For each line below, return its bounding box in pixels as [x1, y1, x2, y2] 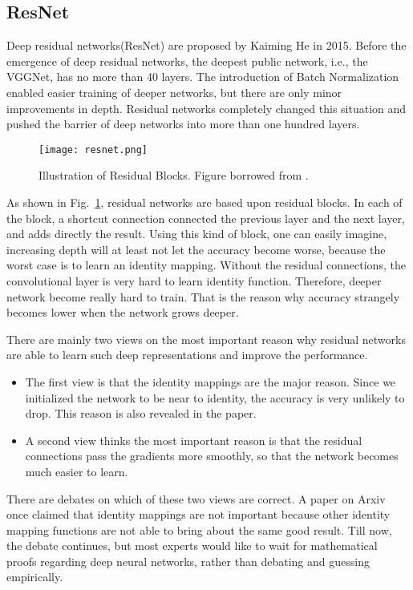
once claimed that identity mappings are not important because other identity [6, 506, 391, 523]
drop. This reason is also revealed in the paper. [25, 405, 257, 422]
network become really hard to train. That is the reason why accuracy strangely [6, 288, 400, 305]
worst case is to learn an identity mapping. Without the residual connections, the [6, 257, 406, 273]
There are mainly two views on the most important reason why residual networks [6, 330, 406, 347]
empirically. [6, 568, 63, 585]
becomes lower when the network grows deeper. [6, 304, 239, 321]
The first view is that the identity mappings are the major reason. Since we [25, 373, 396, 390]
